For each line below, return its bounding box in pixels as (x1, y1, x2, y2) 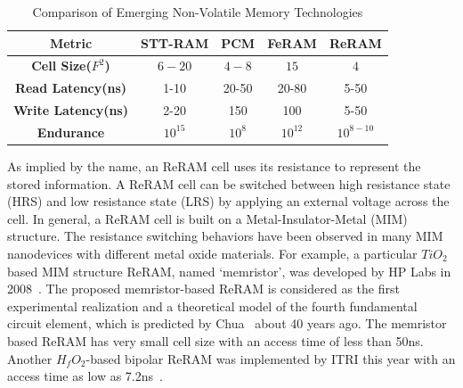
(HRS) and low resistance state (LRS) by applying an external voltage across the (7, 192, 450, 211)
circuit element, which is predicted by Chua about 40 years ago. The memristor (7, 314, 447, 333)
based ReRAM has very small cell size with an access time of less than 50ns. (7, 332, 424, 350)
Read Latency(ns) (14, 78, 127, 97)
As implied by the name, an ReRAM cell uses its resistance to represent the (7, 157, 421, 176)
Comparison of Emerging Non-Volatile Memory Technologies (32, 3, 363, 21)
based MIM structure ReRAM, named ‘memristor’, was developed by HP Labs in (7, 261, 451, 280)
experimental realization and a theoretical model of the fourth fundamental (7, 296, 418, 315)
